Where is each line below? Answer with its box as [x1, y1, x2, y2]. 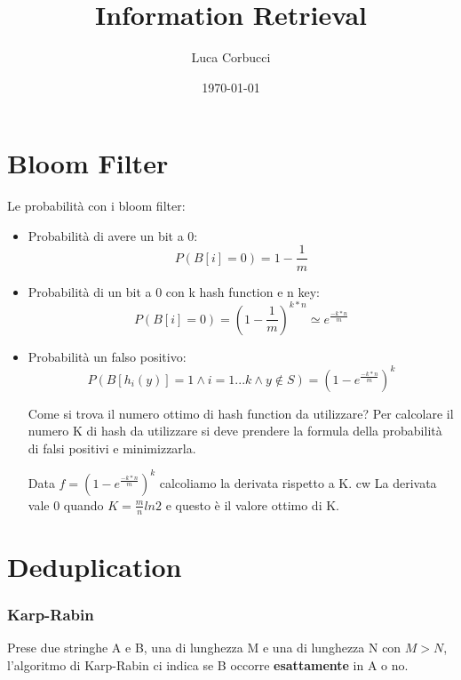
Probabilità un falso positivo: [28, 347, 187, 365]
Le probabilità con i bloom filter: [7, 196, 186, 215]
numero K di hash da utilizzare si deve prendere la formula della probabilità [28, 421, 442, 440]
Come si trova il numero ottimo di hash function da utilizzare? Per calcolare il [28, 404, 454, 422]
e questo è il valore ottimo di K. [165, 495, 339, 514]
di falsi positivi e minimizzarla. [28, 438, 196, 457]
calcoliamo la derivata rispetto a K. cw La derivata [159, 473, 437, 492]
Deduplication [7, 548, 182, 584]
